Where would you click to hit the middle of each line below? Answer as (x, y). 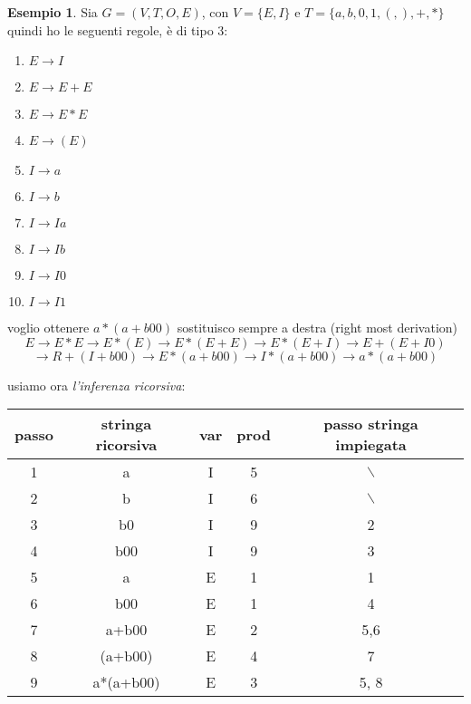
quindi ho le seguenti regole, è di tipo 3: (118, 29)
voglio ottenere (48, 328)
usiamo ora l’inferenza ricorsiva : (96, 385)
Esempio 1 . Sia (53, 12)
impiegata (371, 445)
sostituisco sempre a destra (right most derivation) (317, 328)
